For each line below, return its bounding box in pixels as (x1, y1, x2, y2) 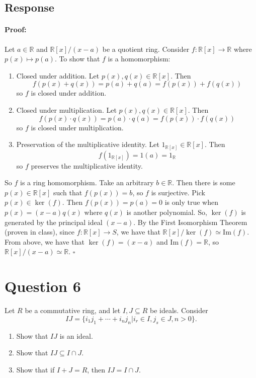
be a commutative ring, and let (25, 305, 121, 316)
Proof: (5, 24, 27, 35)
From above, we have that (5, 236, 84, 247)
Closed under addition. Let (16, 70, 100, 81)
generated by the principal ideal (5, 216, 103, 227)
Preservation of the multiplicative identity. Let (16, 139, 159, 149)
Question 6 (5, 276, 81, 296)
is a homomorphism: (108, 53, 170, 64)
